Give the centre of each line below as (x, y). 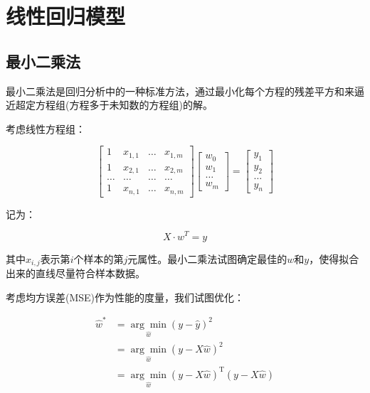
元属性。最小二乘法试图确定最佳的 (207, 258)
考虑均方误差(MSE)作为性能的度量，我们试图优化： (125, 297)
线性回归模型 (66, 16)
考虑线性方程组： (46, 128)
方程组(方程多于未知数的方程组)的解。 (124, 105)
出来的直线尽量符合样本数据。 (75, 273)
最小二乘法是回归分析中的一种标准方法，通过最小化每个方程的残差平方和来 (180, 91)
